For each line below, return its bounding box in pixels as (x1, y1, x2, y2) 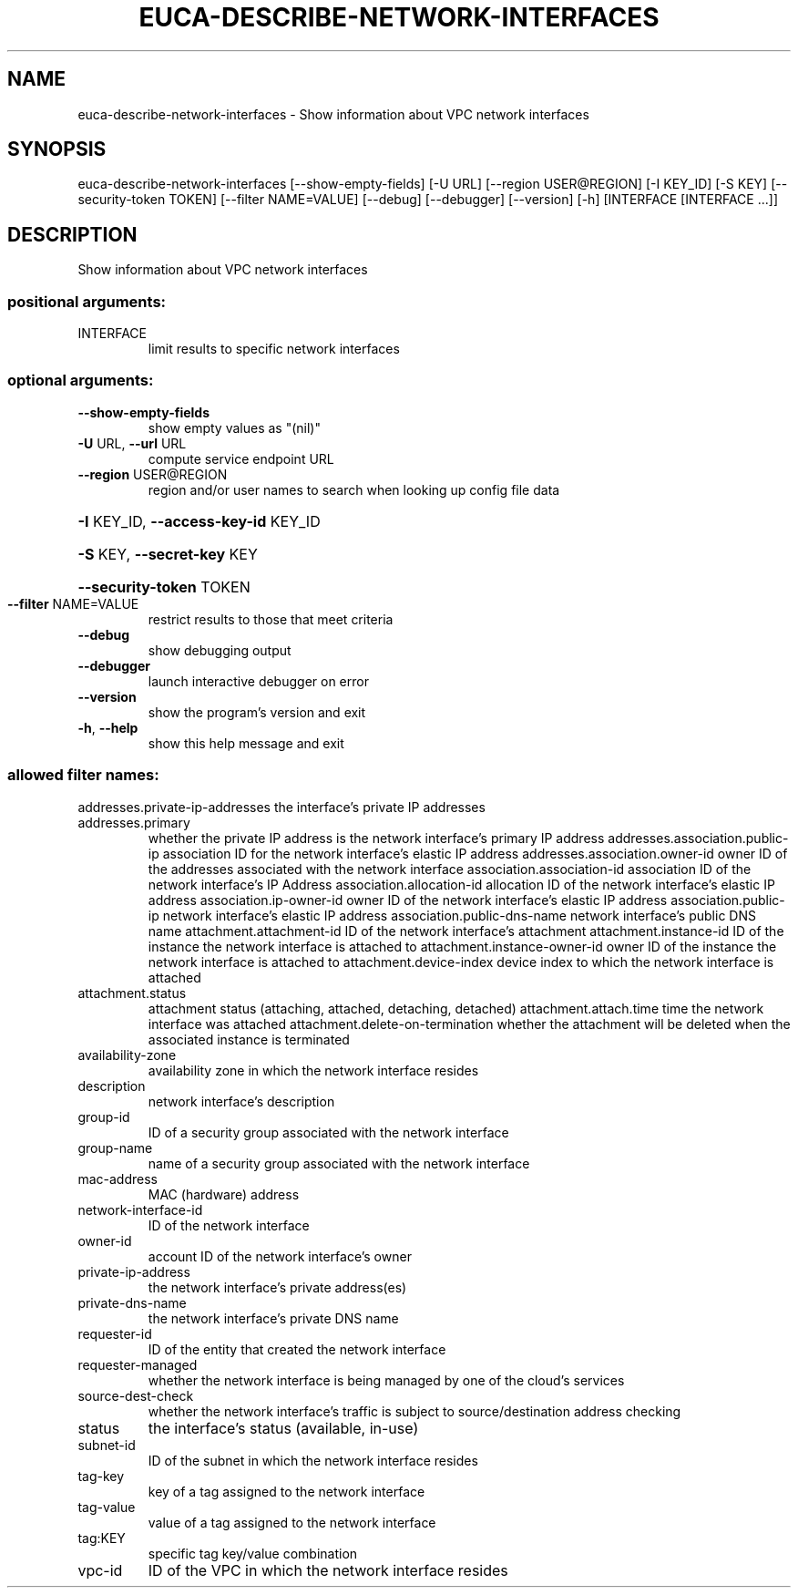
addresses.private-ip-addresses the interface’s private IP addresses (77, 798, 486, 815)
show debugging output (148, 642, 292, 658)
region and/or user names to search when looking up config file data (148, 481, 560, 498)
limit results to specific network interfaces (148, 341, 400, 357)
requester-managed (77, 1356, 198, 1373)
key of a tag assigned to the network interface (148, 1483, 425, 1499)
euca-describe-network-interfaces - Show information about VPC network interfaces (77, 106, 589, 122)
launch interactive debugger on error (148, 673, 369, 689)
